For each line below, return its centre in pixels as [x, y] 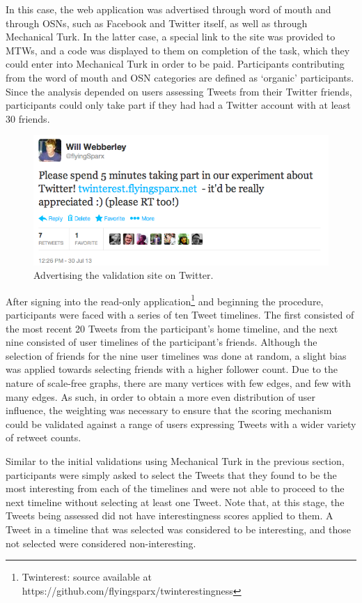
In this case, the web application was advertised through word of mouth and [168, 9]
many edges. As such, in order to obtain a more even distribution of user [161, 396]
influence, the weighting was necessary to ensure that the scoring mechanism [169, 410]
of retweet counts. [44, 437]
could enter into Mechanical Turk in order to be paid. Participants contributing [175, 64]
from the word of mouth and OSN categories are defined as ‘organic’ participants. [180, 77]
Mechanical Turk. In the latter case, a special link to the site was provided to [171, 37]
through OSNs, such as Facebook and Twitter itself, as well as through [157, 23]
